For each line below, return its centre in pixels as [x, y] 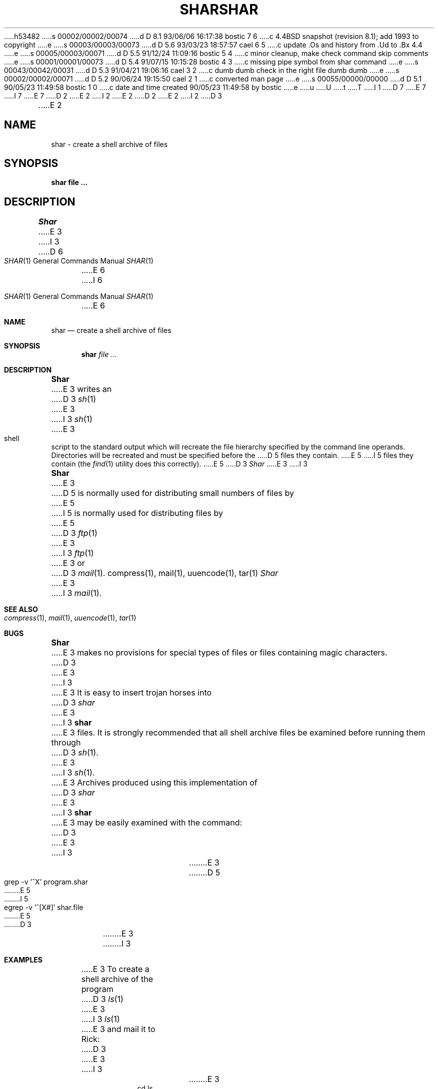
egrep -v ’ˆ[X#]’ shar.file [44, 907]
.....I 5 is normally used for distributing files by [137, 513]
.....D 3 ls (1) [102, 999]
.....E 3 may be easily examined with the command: [147, 823]
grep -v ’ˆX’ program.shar [46, 882]
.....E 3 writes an [81, 389]
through [66, 743]
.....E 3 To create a [115, 969]
